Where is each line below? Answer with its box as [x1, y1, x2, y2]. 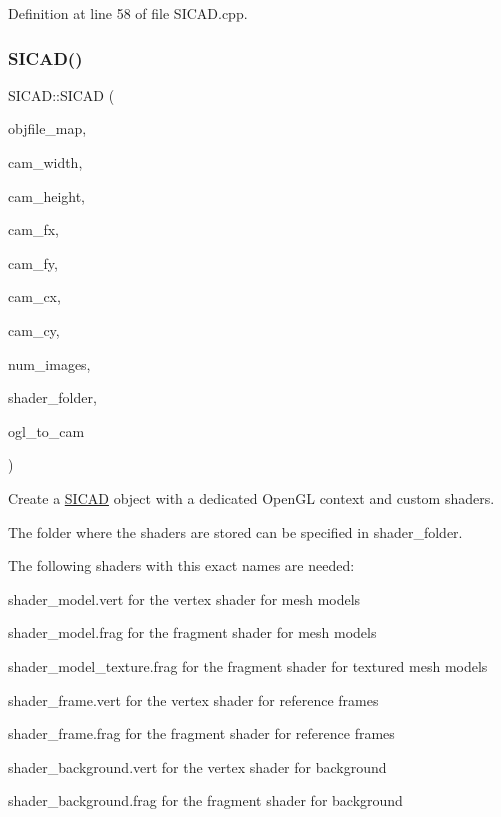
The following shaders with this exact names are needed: [8, 555, 355, 576]
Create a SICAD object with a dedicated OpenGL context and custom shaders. [8, 487, 495, 508]
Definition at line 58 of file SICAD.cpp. [8, 3, 248, 23]
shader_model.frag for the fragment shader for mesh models [8, 622, 377, 643]
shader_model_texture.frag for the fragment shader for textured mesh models [8, 655, 488, 676]
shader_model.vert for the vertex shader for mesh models [8, 588, 361, 609]
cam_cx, [8, 286, 61, 307]
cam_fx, [8, 219, 59, 240]
